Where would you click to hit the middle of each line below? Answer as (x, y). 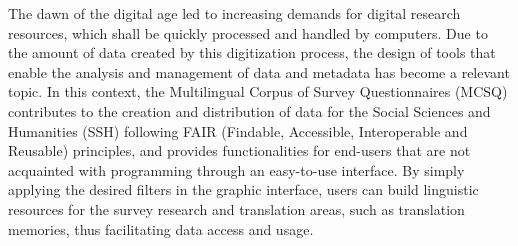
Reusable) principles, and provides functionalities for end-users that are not (239, 150)
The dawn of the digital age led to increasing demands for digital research (234, 13)
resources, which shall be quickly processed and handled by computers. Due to (248, 32)
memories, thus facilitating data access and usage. (161, 228)
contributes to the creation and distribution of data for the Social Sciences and (249, 110)
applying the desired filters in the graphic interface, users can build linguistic (243, 189)
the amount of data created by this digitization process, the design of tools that (252, 52)
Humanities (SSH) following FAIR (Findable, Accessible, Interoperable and (238, 130)
